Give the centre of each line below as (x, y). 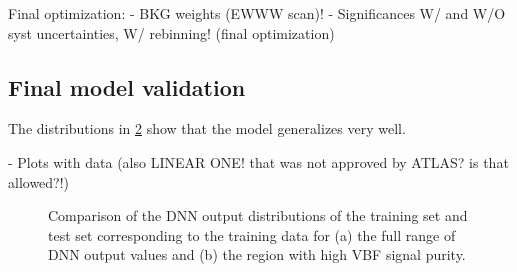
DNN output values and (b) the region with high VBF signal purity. (257, 254)
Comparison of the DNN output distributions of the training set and (258, 215)
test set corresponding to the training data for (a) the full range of (252, 234)
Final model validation (127, 86)
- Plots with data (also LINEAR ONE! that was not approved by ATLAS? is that (258, 161)
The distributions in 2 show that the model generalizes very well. (207, 128)
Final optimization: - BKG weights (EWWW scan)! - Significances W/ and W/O (257, 13)
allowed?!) (39, 181)
